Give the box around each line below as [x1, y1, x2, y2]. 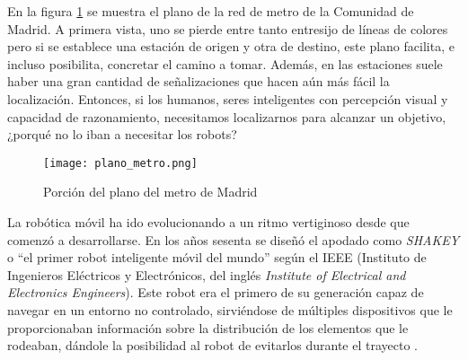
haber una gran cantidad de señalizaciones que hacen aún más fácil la [7, 72, 390, 91]
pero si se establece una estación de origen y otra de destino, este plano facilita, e [7, 37, 455, 56]
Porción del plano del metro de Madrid [43, 182, 258, 201]
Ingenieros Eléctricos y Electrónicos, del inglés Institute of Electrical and [7, 265, 406, 284]
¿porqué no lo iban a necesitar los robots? [7, 125, 237, 144]
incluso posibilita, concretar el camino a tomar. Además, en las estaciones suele [7, 54, 443, 73]
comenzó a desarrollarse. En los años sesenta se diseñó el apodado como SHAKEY [7, 230, 460, 249]
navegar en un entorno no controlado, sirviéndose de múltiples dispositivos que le [7, 300, 453, 319]
